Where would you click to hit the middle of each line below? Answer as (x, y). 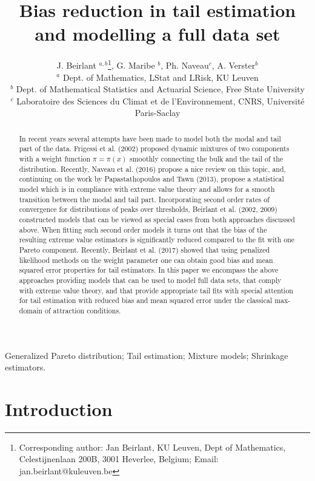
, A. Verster (234, 65)
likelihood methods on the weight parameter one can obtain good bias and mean (146, 260)
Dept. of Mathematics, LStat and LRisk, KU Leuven (161, 77)
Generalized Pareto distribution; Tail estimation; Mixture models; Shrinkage (147, 355)
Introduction (59, 408)
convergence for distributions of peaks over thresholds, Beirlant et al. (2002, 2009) (148, 209)
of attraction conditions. (83, 310)
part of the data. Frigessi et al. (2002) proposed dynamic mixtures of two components (154, 148)
